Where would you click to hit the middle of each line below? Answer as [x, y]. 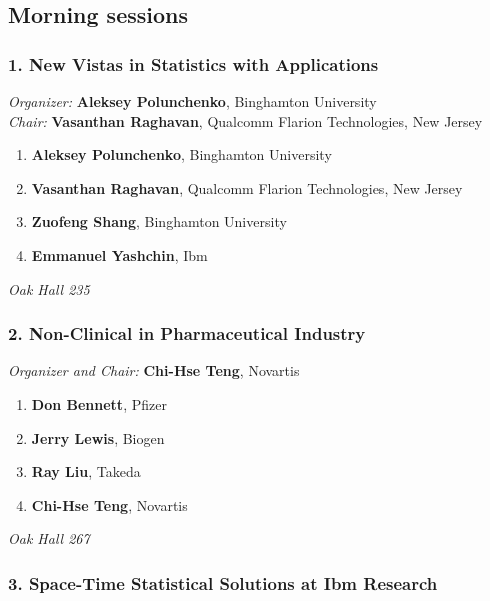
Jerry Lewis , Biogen [98, 437]
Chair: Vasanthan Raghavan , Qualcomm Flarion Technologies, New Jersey [245, 120]
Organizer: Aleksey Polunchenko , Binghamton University [192, 101]
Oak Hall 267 [49, 538]
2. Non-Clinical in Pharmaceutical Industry [187, 333]
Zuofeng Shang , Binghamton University [159, 221]
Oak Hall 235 [49, 288]
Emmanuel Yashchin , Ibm [119, 254]
